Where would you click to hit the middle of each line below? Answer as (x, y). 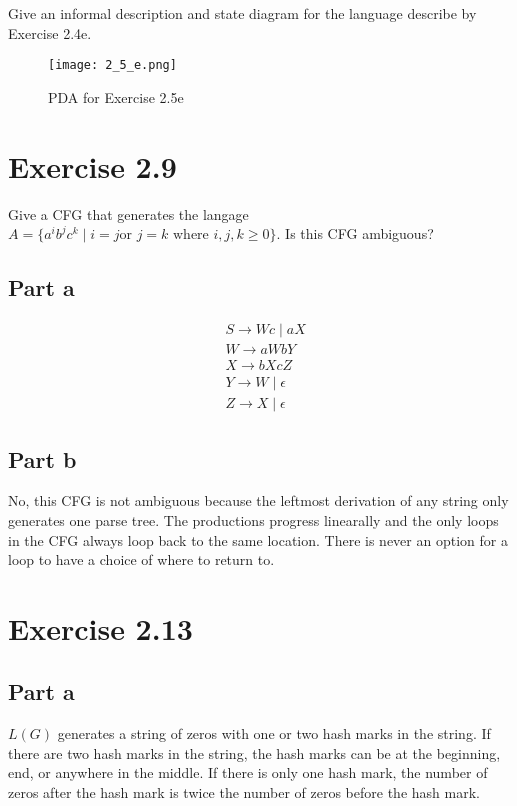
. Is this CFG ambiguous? (355, 233)
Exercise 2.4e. (50, 32)
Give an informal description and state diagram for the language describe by (242, 13)
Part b (42, 458)
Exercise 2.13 (100, 627)
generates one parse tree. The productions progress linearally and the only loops (253, 519)
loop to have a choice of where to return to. (141, 559)
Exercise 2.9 (92, 165)
